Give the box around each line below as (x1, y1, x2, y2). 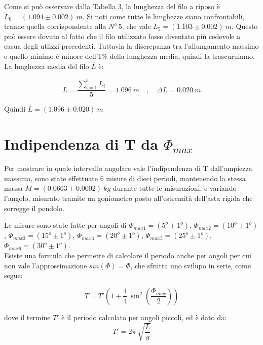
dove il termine (4, 312, 51, 322)
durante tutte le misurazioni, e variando (112, 183, 237, 193)
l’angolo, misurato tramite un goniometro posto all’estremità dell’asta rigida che (4, 192, 253, 203)
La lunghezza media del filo (4, 60, 89, 71)
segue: (4, 270, 23, 281)
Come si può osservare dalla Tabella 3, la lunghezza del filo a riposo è (4, 1, 220, 11)
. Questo (231, 21, 258, 31)
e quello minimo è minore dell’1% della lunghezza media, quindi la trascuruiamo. (4, 50, 255, 61)
